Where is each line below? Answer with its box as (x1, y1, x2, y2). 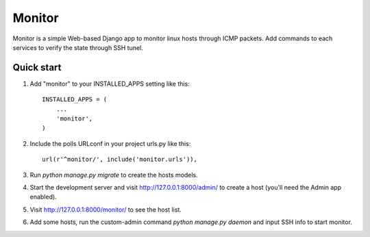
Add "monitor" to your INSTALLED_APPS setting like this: (29, 79, 190, 88)
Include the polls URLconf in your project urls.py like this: (29, 139, 191, 147)
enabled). (29, 192, 58, 201)
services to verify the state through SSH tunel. (12, 43, 143, 51)
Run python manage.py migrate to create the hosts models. (29, 171, 198, 179)
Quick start (12, 62, 62, 73)
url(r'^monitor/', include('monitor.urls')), (42, 155, 198, 164)
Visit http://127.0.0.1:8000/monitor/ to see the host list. (29, 205, 182, 214)
